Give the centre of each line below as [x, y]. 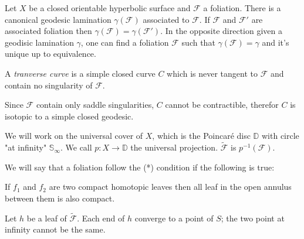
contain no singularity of [49, 85]
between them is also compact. [60, 198]
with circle [280, 136]
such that [198, 42]
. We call [76, 147]
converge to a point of [174, 218]
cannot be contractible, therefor [222, 105]
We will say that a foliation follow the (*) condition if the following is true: [140, 167]
